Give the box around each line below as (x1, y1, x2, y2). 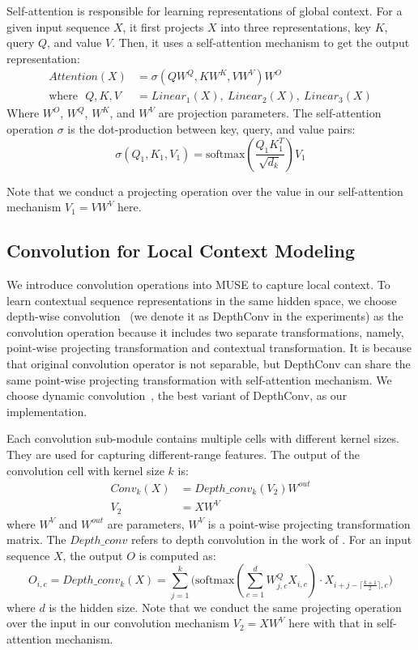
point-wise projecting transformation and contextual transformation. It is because (6, 339, 412, 356)
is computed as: (139, 546, 216, 563)
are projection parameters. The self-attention (158, 104, 382, 121)
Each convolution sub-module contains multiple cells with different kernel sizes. (6, 430, 399, 447)
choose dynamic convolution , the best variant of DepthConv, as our (6, 387, 348, 404)
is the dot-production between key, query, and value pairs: (67, 121, 356, 138)
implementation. (6, 402, 87, 419)
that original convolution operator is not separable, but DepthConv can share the (6, 355, 411, 372)
